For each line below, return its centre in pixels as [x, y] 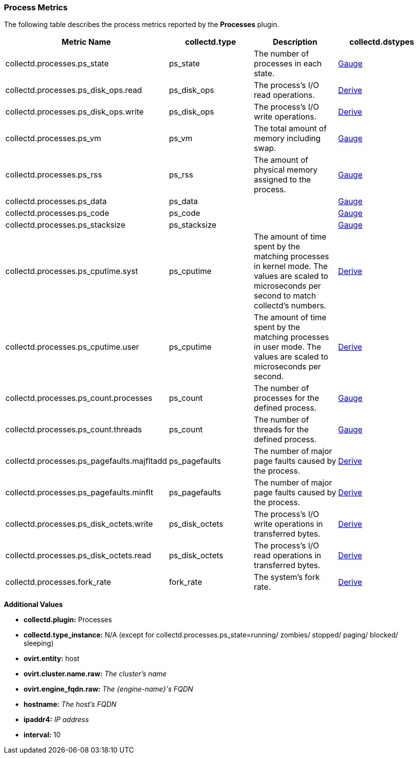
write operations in [288, 524]
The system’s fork [287, 577]
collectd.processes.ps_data [56, 201]
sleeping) [39, 643]
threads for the [281, 430]
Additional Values [33, 605]
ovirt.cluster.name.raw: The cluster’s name [95, 674]
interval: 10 [42, 735]
